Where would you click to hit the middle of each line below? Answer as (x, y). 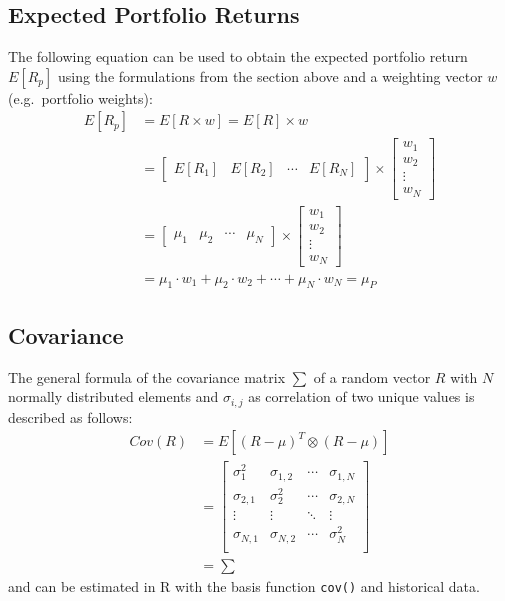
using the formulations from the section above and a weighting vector (270, 75)
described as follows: (70, 416)
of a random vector (372, 376)
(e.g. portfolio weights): (80, 97)
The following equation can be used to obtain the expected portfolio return (238, 56)
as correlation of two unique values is (361, 396)
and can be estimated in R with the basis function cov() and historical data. (244, 586)
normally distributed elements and (113, 396)
